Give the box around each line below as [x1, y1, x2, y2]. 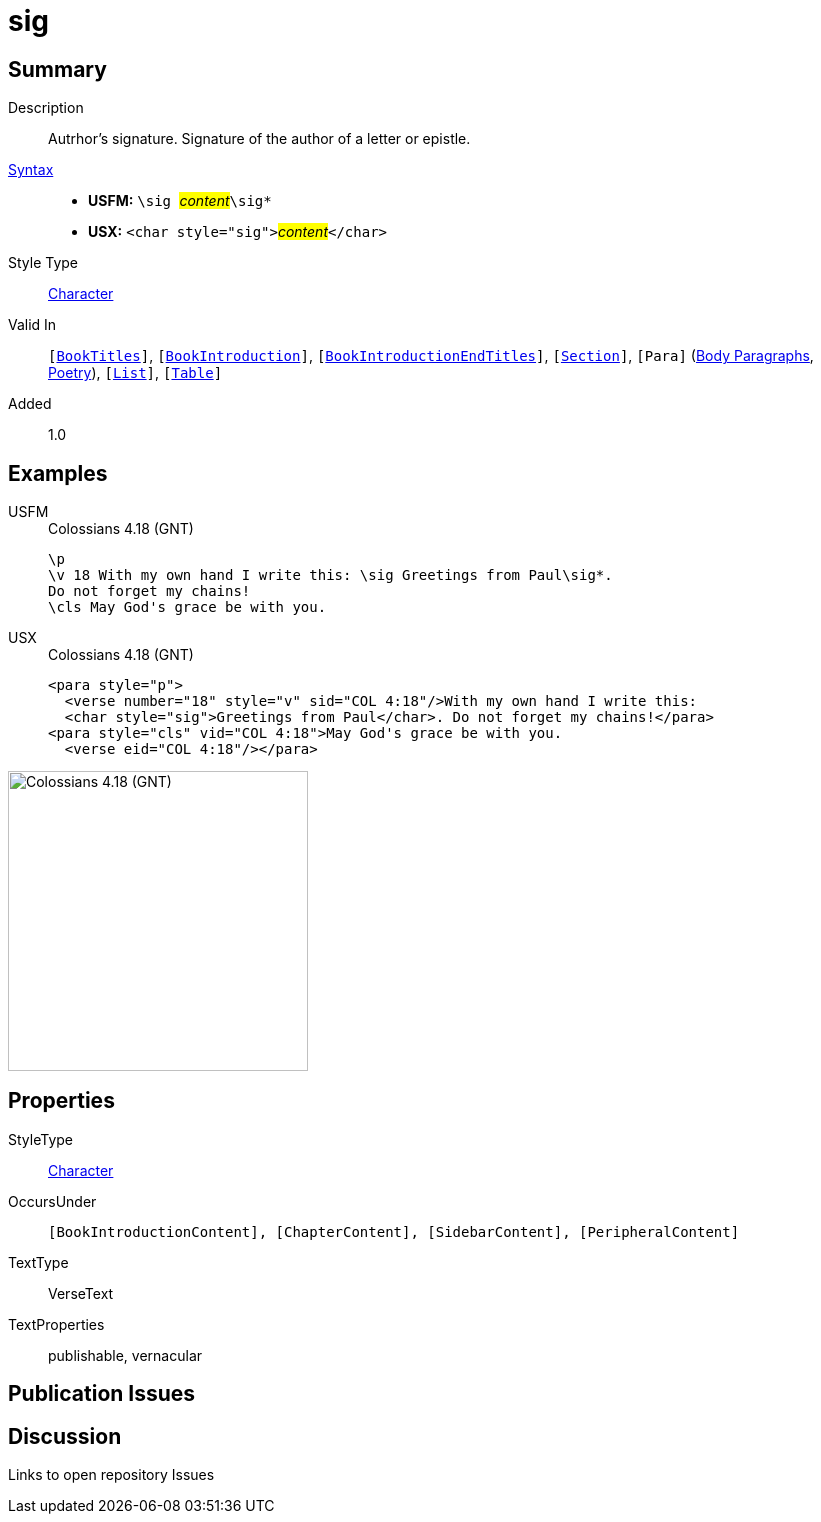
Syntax [8, 161, 54, 179]
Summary [8, 56, 107, 82]
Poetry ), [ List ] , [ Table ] [48, 364, 223, 382]
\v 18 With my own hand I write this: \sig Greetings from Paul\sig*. [48, 567, 613, 584]
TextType [8, 1253, 69, 1271]
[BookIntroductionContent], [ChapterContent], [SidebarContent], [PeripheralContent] [48, 1223, 740, 1240]
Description [8, 99, 84, 117]
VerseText [48, 1284, 114, 1302]
